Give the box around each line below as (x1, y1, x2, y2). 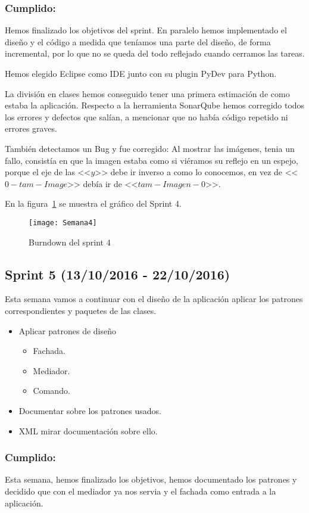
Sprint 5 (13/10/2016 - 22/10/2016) (5, 265, 230, 283)
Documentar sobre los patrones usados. (18, 404, 161, 416)
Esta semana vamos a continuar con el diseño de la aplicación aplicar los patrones (5, 293, 303, 305)
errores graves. (5, 122, 57, 135)
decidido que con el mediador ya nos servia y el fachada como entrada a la (5, 484, 276, 497)
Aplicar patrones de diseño (18, 324, 116, 337)
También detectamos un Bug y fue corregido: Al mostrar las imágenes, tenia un (5, 142, 295, 154)
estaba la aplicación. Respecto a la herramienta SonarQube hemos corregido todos (5, 99, 305, 111)
